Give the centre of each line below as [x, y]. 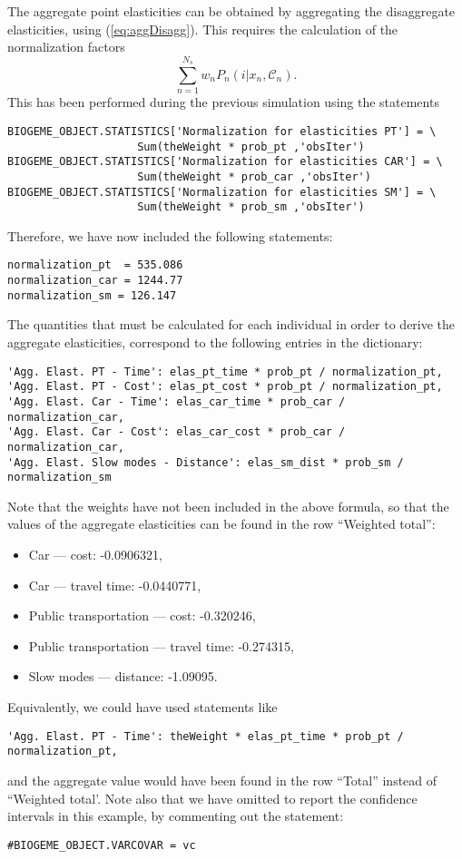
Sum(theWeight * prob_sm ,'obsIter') [251, 207]
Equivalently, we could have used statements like [143, 707]
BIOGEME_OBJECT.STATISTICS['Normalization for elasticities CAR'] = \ [225, 162]
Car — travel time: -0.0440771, [115, 585]
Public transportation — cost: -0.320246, [142, 615]
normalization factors [66, 47]
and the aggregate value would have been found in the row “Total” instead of [222, 780]
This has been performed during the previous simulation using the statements [223, 102]
